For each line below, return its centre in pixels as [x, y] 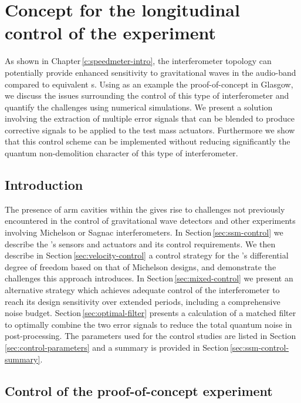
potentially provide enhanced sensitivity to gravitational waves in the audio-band [150, 72]
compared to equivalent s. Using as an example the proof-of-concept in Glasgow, [149, 84]
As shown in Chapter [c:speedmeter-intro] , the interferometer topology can [138, 61]
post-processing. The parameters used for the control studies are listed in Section [150, 336]
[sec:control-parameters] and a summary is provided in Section [117, 347]
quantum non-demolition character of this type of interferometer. [121, 153]
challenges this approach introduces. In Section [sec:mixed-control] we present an [149, 278]
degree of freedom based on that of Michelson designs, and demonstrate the [141, 266]
